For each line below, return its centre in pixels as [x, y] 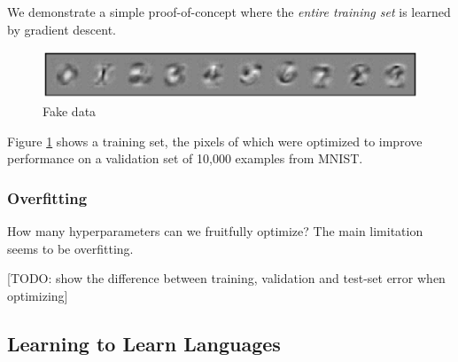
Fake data [70, 111]
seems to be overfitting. [70, 248]
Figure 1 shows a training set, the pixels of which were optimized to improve [215, 141]
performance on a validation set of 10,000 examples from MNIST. [185, 158]
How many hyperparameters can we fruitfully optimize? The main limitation [215, 231]
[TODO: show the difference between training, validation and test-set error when [226, 278]
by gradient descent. [62, 29]
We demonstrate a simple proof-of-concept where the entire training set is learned [229, 12]
